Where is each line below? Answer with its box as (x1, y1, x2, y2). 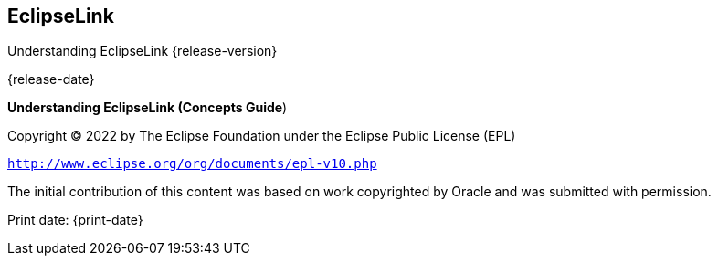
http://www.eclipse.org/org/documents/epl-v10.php (7, 156, 377, 172)
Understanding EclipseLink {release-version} (7, 43, 278, 59)
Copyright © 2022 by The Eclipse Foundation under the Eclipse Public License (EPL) (7, 128, 516, 144)
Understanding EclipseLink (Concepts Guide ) (7, 100, 288, 116)
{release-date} (7, 71, 95, 88)
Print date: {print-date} (7, 212, 143, 228)
